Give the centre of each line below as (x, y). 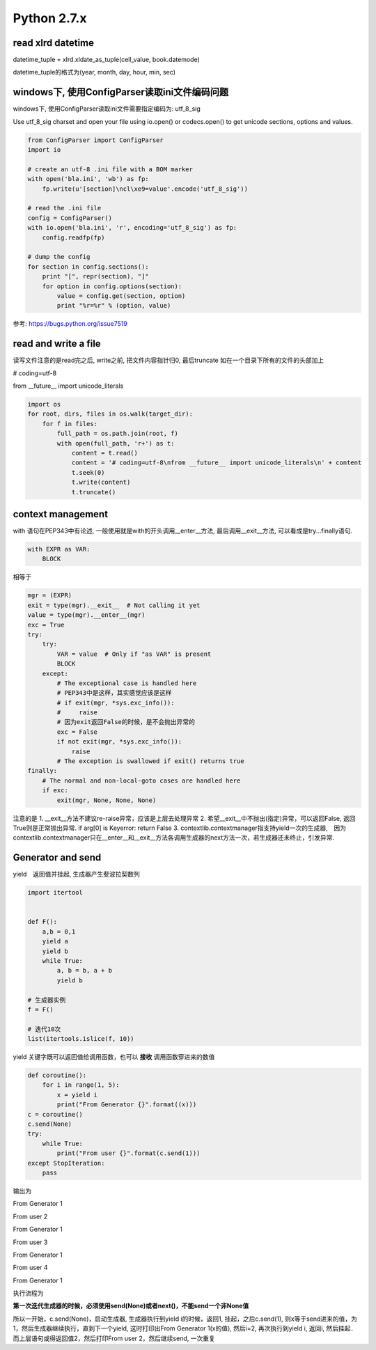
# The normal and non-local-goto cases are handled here (141, 780)
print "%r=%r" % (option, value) (114, 306)
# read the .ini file (64, 208)
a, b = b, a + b (85, 971)
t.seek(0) (88, 472)
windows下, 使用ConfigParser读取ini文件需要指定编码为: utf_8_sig (107, 109)
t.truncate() (94, 492)
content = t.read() (105, 453)
